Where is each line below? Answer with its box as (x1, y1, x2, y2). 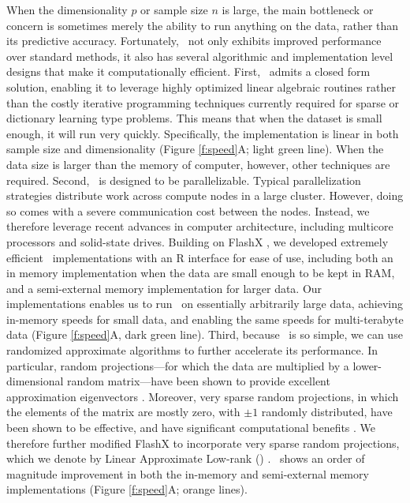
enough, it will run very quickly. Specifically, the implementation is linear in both (6, 125, 399, 141)
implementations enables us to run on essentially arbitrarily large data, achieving (6, 295, 404, 312)
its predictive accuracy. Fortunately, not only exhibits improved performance (6, 32, 382, 49)
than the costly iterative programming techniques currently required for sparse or (6, 94, 400, 111)
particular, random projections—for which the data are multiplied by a (6, 357, 349, 373)
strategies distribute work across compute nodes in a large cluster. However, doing (6, 187, 404, 204)
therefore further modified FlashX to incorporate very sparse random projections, (6, 434, 400, 451)
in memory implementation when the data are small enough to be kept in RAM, (6, 265, 395, 281)
